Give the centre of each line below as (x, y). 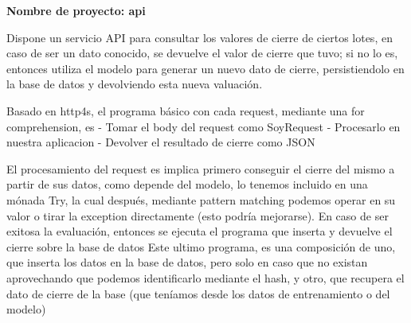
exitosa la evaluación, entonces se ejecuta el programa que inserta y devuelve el (200, 231)
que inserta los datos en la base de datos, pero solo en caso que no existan (187, 262)
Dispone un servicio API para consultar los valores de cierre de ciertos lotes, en (200, 37)
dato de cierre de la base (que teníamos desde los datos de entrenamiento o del (198, 293)
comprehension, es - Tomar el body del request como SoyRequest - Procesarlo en (204, 126)
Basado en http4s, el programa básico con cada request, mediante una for (186, 110)
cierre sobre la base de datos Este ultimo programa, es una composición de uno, (201, 246)
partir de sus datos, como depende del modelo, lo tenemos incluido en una (187, 184)
